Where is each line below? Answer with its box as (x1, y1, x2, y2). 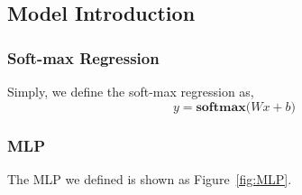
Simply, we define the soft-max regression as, (7, 82, 254, 100)
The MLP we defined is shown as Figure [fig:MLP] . (7, 169, 292, 188)
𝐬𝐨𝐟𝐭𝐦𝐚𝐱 (196, 100, 246, 114)
